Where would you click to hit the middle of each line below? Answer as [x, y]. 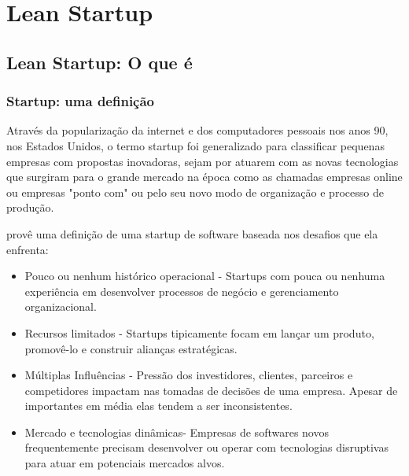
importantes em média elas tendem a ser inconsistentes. [158, 406]
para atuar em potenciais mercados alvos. [125, 463]
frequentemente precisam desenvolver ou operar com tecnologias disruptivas [206, 447]
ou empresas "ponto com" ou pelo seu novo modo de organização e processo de [195, 192]
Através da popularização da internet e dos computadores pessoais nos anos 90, [197, 130]
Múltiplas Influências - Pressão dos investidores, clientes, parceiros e [189, 375]
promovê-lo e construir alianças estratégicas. [131, 348]
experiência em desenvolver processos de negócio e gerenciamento [182, 291]
